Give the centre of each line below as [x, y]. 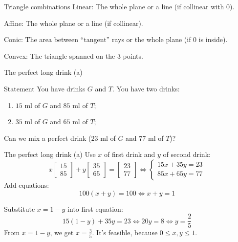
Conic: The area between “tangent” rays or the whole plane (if [97, 39]
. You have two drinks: [146, 88]
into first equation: [95, 209]
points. [133, 55]
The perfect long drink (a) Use [50, 154]
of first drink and [130, 154]
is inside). [213, 39]
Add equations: [27, 185]
